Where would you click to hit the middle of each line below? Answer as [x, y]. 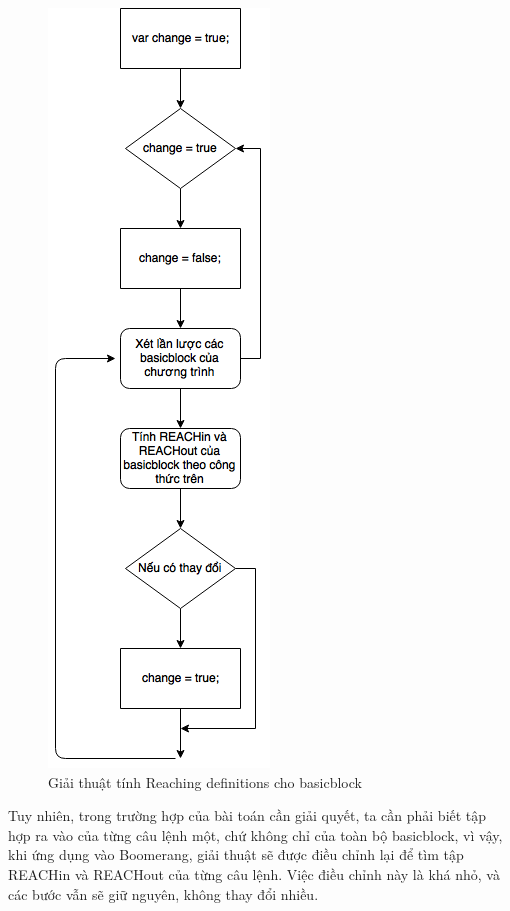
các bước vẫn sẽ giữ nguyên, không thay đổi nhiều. [163, 893]
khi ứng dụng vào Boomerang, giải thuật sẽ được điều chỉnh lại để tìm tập [236, 854]
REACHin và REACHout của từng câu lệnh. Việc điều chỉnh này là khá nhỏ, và [254, 873]
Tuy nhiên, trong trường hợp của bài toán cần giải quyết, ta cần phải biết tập [247, 815]
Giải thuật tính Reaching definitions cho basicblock [205, 781]
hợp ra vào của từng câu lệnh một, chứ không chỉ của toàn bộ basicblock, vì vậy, [255, 834]
